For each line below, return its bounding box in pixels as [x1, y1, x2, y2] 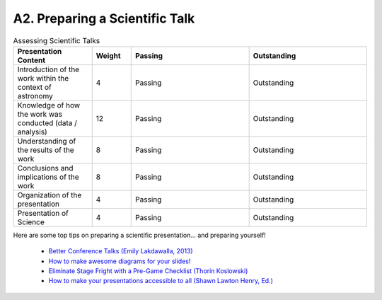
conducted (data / [17, 117, 78, 127]
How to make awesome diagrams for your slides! [48, 257, 191, 265]
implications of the [17, 172, 79, 182]
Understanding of [17, 136, 76, 146]
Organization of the [17, 190, 82, 200]
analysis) [17, 127, 47, 137]
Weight [95, 50, 121, 60]
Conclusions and [17, 163, 74, 173]
